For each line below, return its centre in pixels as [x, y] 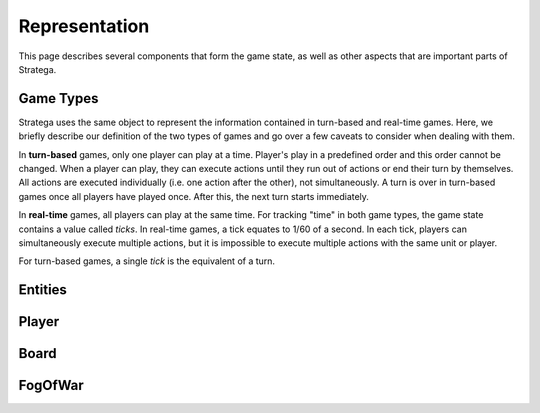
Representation [84, 26]
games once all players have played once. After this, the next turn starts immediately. [194, 196]
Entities [42, 290]
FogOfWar [51, 385]
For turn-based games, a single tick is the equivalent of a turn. [146, 261]
